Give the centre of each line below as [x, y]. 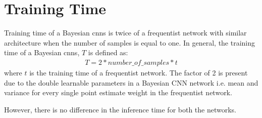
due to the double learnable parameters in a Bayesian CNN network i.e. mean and [131, 82]
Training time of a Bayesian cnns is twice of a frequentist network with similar [125, 33]
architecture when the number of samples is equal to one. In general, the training [130, 42]
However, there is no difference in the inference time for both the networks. [120, 109]
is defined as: [108, 52]
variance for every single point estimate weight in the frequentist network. [118, 92]
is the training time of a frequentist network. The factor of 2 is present [139, 72]
